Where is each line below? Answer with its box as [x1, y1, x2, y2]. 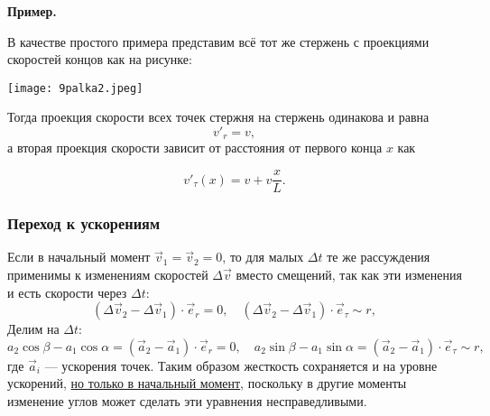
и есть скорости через [7, 282, 127, 301]
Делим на [7, 319, 60, 338]
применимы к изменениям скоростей [7, 264, 208, 283]
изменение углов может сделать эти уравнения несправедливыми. [7, 391, 367, 410]
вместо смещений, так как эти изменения [236, 264, 462, 283]
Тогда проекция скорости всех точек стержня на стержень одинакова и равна [7, 107, 430, 126]
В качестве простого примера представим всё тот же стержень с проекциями [7, 32, 430, 51]
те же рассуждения [327, 247, 430, 266]
